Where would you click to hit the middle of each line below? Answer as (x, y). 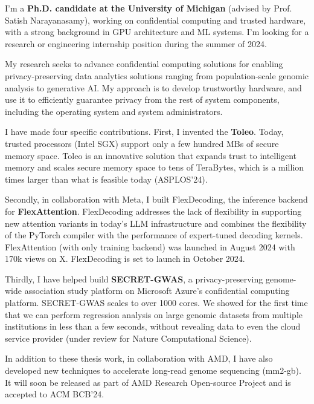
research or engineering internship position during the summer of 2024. (136, 43)
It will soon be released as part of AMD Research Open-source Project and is (148, 382)
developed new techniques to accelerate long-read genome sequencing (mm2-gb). (153, 370)
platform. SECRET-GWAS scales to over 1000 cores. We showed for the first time (156, 303)
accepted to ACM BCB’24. (55, 394)
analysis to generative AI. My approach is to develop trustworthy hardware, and (153, 87)
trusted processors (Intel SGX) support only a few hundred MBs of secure (142, 143)
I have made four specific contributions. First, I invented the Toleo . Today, (144, 132)
